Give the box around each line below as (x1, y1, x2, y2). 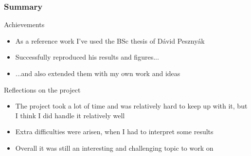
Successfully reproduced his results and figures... (15, 52, 159, 62)
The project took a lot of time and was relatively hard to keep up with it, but (15, 101, 248, 111)
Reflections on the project (4, 84, 81, 94)
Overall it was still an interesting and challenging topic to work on (15, 142, 214, 153)
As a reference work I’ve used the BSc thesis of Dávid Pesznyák (15, 35, 205, 46)
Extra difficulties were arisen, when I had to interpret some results (15, 126, 214, 137)
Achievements (4, 19, 45, 30)
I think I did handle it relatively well (15, 110, 125, 120)
